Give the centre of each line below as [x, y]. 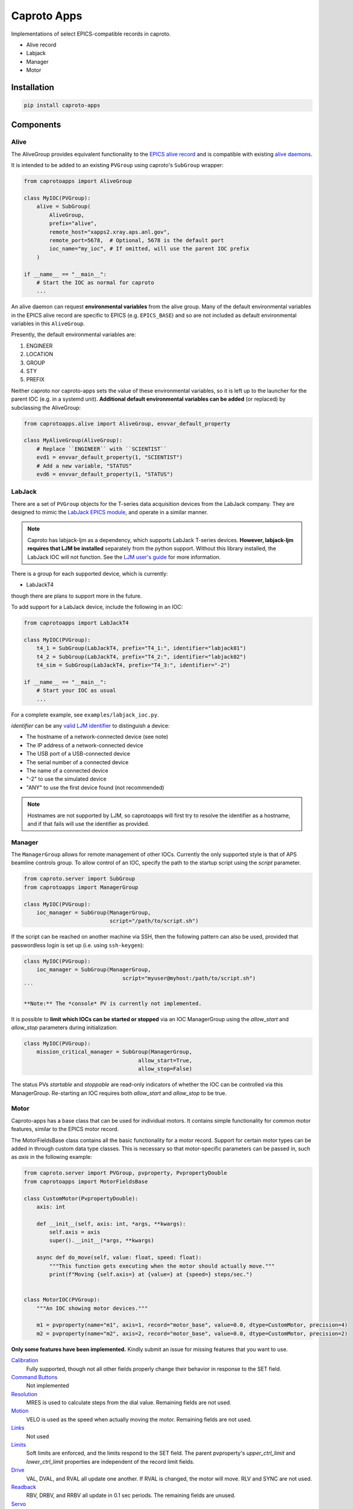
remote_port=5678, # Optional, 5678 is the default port [136, 240]
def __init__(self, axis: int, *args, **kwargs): [111, 1223]
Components [36, 125]
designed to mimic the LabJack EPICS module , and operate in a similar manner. [110, 512]
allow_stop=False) [165, 1069]
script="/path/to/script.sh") [154, 921]
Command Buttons [34, 1377]
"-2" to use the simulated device [66, 779]
